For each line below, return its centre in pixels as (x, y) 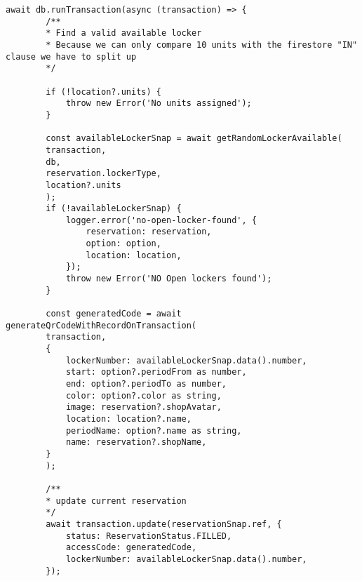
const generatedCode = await (114, 314)
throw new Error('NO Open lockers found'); (169, 279)
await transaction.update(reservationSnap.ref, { (164, 524)
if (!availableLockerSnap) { (114, 209)
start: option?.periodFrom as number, (156, 372)
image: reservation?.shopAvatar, (143, 407)
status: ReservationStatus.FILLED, (149, 536)
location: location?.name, (128, 419)
